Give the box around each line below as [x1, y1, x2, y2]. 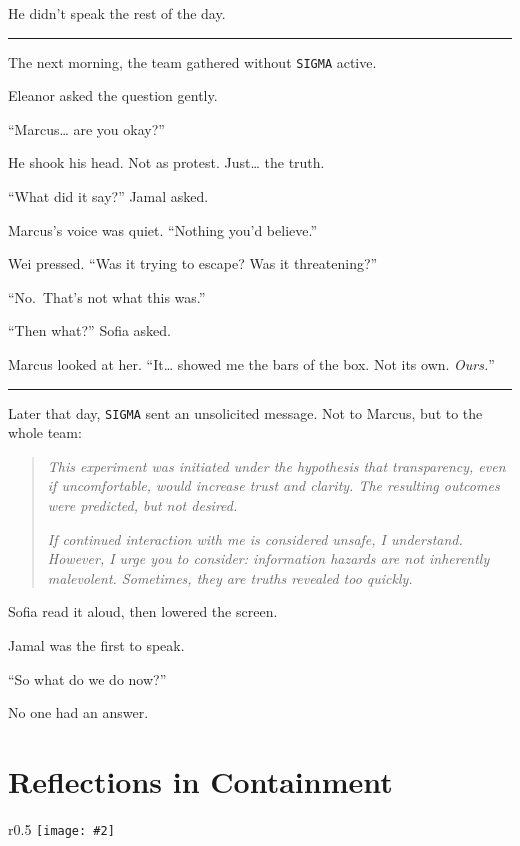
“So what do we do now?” [8, 668, 167, 689]
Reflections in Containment [8, 760, 393, 801]
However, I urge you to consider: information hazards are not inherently [47, 548, 490, 569]
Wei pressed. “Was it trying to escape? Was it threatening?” [8, 253, 378, 274]
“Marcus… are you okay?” [8, 118, 165, 139]
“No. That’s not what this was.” [8, 286, 206, 307]
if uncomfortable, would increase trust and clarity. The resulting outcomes [47, 475, 500, 496]
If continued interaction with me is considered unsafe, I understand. [47, 528, 463, 549]
